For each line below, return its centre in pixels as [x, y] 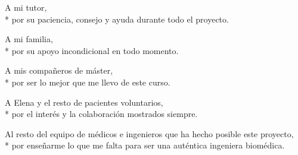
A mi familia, [29, 39]
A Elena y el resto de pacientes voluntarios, [84, 102]
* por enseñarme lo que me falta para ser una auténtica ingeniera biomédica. [145, 145]
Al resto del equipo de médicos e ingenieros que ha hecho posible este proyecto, [149, 133]
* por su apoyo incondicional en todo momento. [92, 50]
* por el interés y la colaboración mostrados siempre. [101, 114]
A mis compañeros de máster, [59, 70]
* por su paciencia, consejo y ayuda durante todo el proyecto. [117, 19]
